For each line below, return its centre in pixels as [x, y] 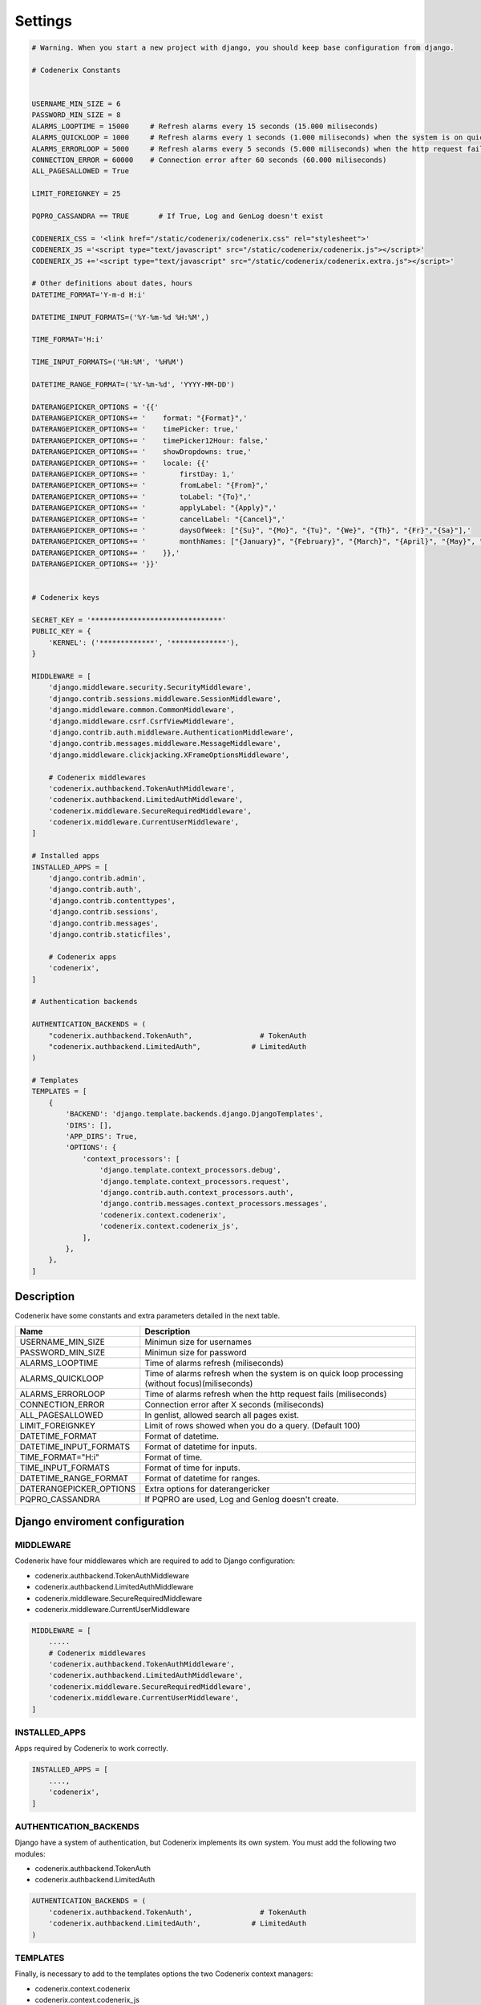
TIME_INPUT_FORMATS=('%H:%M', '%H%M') [108, 362]
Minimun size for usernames [198, 1342]
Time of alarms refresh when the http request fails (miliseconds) [266, 1394]
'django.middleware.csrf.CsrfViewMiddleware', [142, 721]
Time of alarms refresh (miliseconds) [214, 1363]
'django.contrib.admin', [97, 879]
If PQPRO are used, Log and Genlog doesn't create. [242, 1499]
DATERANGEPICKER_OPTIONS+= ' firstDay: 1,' [133, 474]
